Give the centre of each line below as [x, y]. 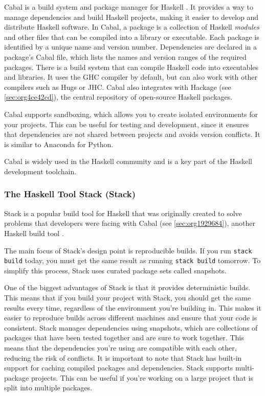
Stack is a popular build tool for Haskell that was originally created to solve [123, 213]
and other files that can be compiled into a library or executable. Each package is [132, 37]
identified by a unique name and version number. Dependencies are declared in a [131, 47]
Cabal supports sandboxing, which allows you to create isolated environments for [131, 114]
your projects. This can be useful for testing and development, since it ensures [127, 124]
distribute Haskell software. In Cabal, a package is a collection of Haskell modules [132, 27]
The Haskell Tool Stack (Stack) [70, 194]
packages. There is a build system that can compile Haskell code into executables [131, 67]
